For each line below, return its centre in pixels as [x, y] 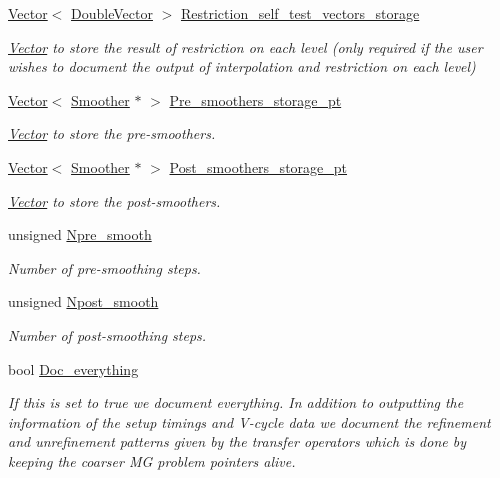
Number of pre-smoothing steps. [104, 267]
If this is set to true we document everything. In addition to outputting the [236, 402]
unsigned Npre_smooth [80, 234]
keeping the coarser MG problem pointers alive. [152, 460]
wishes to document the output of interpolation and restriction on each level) [242, 66]
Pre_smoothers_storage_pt [255, 99]
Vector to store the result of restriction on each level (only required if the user [245, 46]
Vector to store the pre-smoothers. [112, 133]
